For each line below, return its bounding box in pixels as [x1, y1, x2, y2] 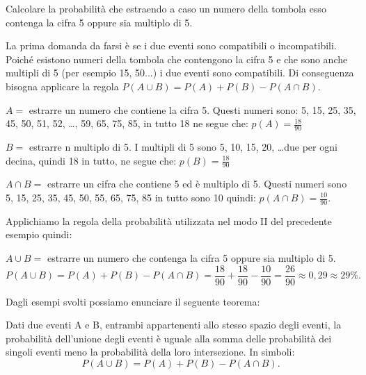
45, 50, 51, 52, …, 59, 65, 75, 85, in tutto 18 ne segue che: [6, 116, 248, 131]
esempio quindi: [6, 227, 72, 242]
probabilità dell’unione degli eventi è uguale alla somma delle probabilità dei [6, 331, 332, 345]
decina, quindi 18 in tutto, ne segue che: [6, 153, 177, 167]
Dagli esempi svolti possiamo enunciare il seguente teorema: [6, 294, 260, 308]
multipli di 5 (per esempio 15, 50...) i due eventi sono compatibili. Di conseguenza [6, 65, 354, 80]
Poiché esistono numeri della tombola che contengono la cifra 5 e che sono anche [6, 51, 348, 66]
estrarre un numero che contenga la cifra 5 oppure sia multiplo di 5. [47, 251, 336, 265]
